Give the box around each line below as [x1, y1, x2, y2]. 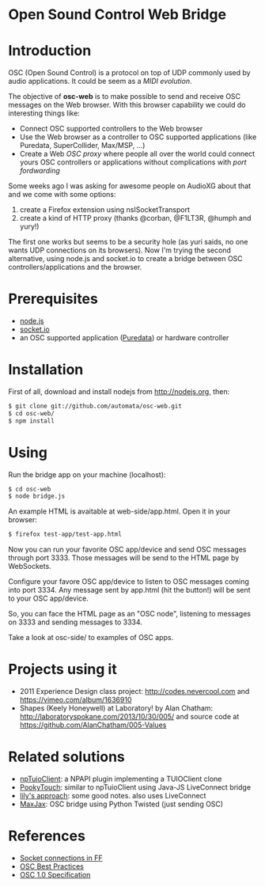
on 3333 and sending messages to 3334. [8, 617, 142, 627]
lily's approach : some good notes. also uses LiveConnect [19, 791, 206, 801]
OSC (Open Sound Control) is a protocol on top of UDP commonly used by [8, 68, 251, 78]
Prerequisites [8, 290, 99, 308]
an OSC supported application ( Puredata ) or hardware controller [19, 333, 229, 343]
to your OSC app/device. [8, 593, 89, 603]
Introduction [8, 42, 92, 60]
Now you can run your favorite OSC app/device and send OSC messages [8, 544, 247, 555]
